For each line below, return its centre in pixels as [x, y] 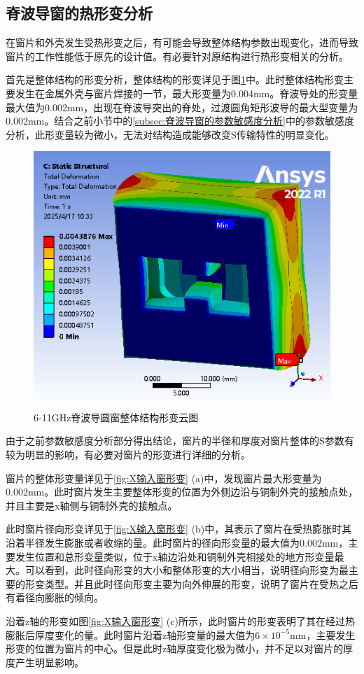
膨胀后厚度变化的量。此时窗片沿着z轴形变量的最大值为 [131, 634]
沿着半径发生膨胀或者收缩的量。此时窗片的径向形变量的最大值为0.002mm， [177, 542]
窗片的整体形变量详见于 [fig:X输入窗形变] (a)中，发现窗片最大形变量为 [164, 478]
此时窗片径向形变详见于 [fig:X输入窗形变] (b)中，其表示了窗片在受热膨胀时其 [179, 529]
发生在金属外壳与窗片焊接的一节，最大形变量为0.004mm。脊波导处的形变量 [187, 93]
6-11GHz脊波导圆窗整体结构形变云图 [116, 417]
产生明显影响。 [49, 662]
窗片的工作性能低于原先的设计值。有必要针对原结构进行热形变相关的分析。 [177, 56]
